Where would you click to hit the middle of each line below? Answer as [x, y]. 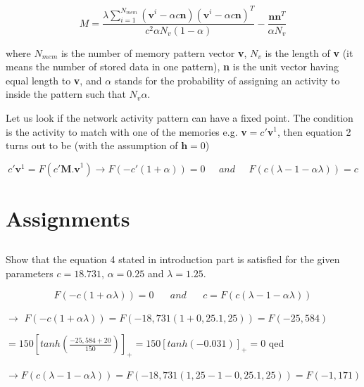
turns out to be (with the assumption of [92, 145]
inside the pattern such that [66, 94]
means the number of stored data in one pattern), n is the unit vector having [172, 66]
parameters [30, 273]
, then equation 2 [314, 131]
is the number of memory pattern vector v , [154, 52]
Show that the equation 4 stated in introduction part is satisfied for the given [173, 259]
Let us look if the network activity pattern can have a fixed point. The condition [180, 117]
